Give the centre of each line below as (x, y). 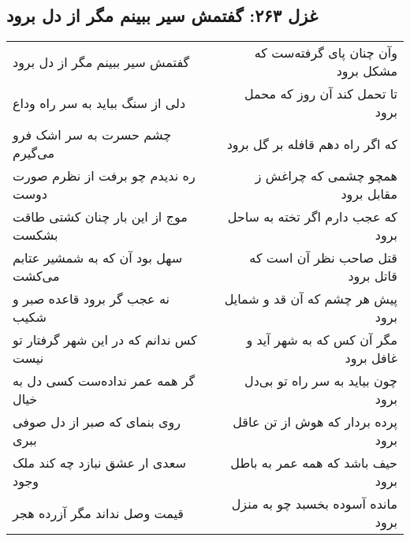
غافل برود (371, 358)
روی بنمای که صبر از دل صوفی (97, 422)
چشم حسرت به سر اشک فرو (92, 135)
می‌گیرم (34, 153)
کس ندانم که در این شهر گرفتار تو (105, 340)
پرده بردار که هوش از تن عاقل (315, 422)
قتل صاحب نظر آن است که (323, 258)
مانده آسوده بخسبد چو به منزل (314, 504)
